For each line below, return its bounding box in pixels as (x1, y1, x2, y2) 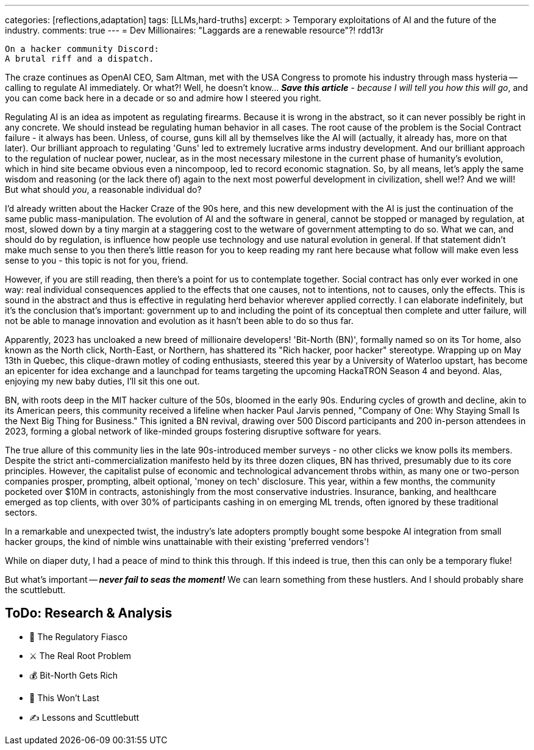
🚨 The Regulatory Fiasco (29, 631, 128, 642)
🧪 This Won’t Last (29, 692, 99, 703)
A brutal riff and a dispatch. (5, 54, 154, 63)
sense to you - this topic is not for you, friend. (5, 255, 188, 265)
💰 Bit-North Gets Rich (29, 669, 118, 680)
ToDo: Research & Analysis (5, 605, 173, 621)
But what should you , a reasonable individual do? (5, 184, 202, 195)
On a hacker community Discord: (5, 44, 159, 54)
